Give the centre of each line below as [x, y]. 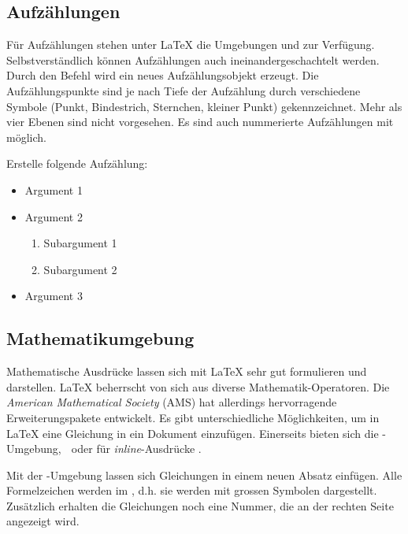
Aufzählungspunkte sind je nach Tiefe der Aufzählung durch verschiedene [184, 90]
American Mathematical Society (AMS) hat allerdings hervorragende [172, 402]
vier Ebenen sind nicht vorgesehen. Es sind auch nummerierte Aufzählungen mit [200, 122]
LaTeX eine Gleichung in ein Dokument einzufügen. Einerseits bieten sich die [193, 433]
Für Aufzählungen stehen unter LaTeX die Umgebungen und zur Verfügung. [191, 44]
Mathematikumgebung [100, 338]
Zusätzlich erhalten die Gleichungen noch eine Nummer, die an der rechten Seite [200, 505]
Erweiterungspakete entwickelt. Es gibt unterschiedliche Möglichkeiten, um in [193, 417]
